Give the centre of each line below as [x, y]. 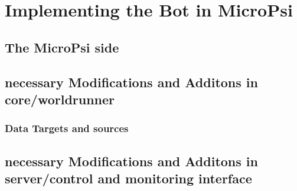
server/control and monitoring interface [128, 178]
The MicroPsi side [62, 47]
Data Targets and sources [67, 128]
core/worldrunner [60, 99]
